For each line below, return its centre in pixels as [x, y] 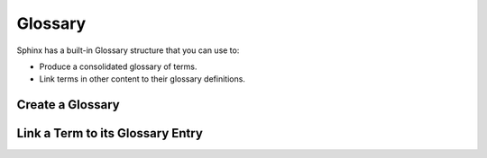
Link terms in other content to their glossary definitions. [142, 79]
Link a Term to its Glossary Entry [110, 133]
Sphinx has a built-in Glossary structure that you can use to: [128, 50]
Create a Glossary [69, 105]
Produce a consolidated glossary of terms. [118, 66]
